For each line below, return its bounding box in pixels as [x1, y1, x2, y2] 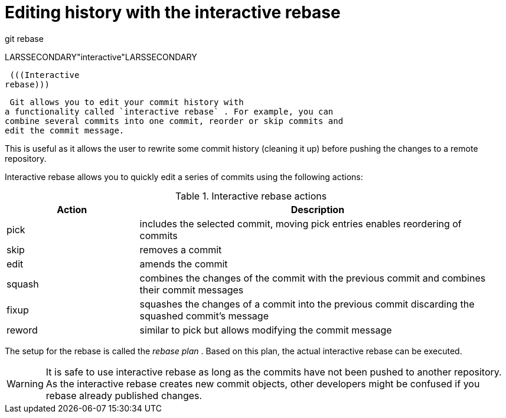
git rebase [5, 33, 44, 44]
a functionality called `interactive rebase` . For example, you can [5, 106, 334, 116]
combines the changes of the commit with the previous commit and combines [139, 272, 486, 284]
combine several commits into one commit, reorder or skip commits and [5, 116, 344, 126]
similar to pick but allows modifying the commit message [139, 324, 392, 336]
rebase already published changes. [45, 389, 203, 401]
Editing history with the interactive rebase [5, 2, 341, 22]
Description [290, 203, 345, 215]
